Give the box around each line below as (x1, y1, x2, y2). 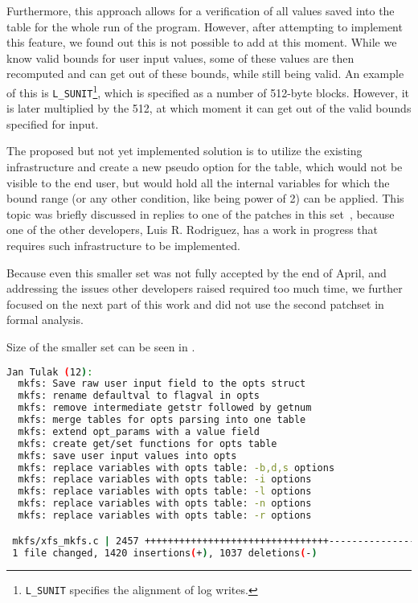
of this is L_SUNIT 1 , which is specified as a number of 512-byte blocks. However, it (6, 81, 409, 100)
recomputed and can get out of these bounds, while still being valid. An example (6, 65, 404, 82)
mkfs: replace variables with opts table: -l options (18, 486, 312, 498)
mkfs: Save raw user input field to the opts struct (18, 378, 306, 390)
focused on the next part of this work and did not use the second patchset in (6, 295, 384, 312)
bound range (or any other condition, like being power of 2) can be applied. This (6, 190, 404, 207)
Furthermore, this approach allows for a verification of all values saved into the (6, 2, 395, 18)
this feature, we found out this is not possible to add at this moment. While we (6, 34, 397, 51)
